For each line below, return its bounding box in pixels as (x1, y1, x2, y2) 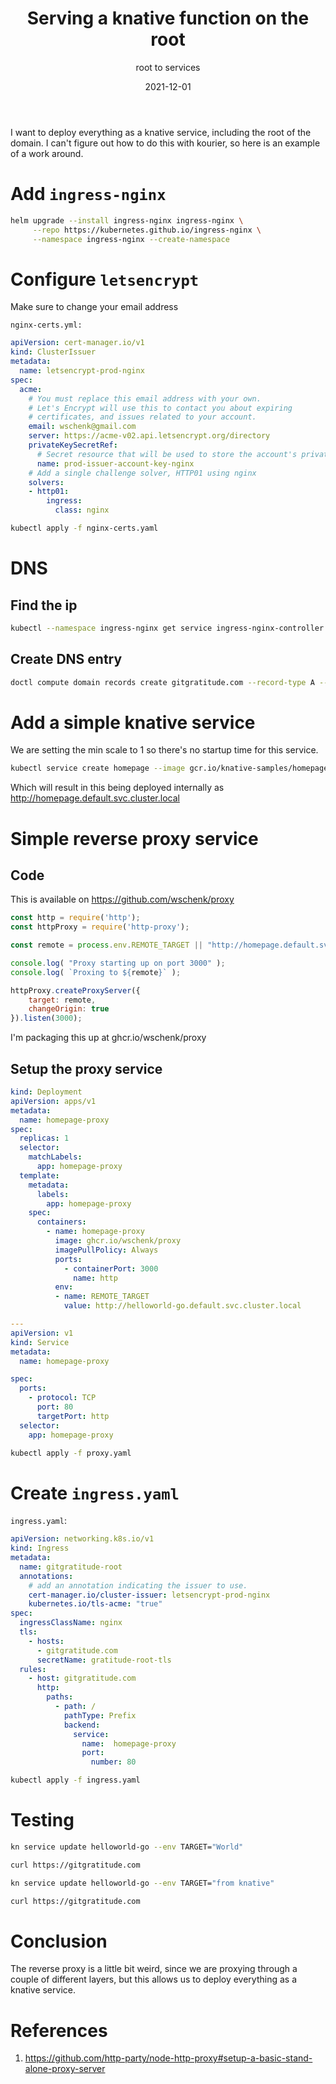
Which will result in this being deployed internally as (10, 782, 225, 794)
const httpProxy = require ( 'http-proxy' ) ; (10, 922, 190, 932)
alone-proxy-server (24, 2063, 106, 2075)
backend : (63, 1720, 101, 1730)
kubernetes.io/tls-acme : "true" (28, 1599, 163, 1609)
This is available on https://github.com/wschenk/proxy (10, 893, 235, 906)
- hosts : (28, 1636, 65, 1646)
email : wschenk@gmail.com (28, 422, 137, 432)
